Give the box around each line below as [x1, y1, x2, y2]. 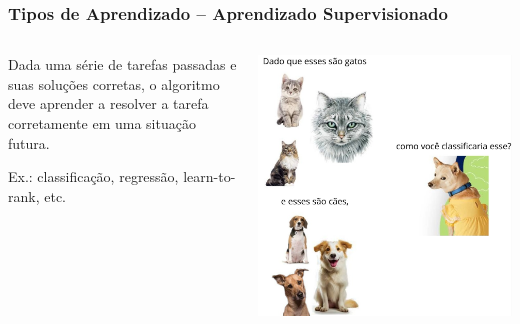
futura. [8, 132, 50, 153]
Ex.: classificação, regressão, [8, 166, 179, 187]
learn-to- [183, 166, 236, 187]
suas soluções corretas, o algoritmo [8, 73, 220, 94]
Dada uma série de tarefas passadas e [8, 54, 237, 75]
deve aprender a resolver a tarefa [8, 93, 209, 114]
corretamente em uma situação [8, 113, 196, 133]
